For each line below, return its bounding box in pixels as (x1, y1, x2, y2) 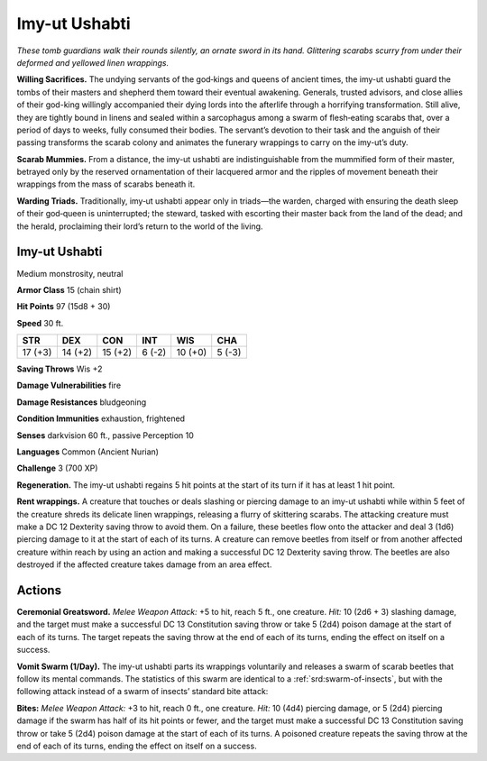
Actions (16, 582, 62, 598)
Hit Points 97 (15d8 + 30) (16, 301, 111, 312)
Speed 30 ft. (16, 317, 64, 328)
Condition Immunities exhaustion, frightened (16, 413, 185, 424)
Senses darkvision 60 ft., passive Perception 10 (16, 429, 194, 441)
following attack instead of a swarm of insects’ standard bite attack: (16, 686, 269, 697)
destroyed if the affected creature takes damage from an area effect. (16, 559, 272, 570)
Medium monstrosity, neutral (16, 268, 124, 279)
